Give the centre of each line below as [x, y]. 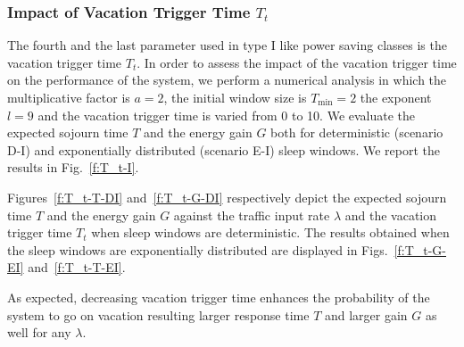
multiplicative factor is [69, 97]
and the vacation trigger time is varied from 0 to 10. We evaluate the [227, 115]
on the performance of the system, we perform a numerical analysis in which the [227, 80]
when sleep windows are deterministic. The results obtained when [270, 232]
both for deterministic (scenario [357, 132]
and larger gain [366, 314]
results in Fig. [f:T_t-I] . [73, 167]
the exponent [396, 97]
